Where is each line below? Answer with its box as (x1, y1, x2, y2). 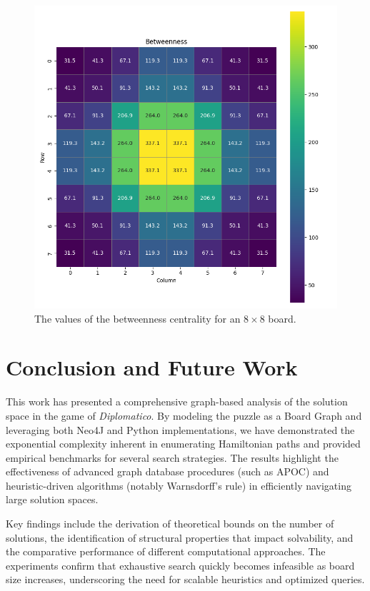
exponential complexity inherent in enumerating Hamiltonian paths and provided (6, 436, 361, 451)
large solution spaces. (6, 492, 99, 507)
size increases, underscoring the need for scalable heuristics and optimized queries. (6, 572, 365, 587)
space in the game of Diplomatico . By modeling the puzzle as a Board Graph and (6, 408, 362, 423)
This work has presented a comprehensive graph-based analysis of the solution (6, 394, 348, 409)
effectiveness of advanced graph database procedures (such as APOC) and (6, 464, 329, 479)
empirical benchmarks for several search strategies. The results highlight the (6, 450, 339, 465)
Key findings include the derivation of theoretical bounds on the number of (6, 516, 334, 531)
